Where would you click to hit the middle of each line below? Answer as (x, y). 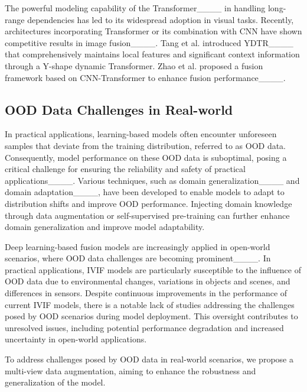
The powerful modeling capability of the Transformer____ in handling (135, 8)
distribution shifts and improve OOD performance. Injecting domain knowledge (148, 203)
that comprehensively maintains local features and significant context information (152, 54)
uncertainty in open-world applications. (76, 339)
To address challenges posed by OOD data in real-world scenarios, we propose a (149, 359)
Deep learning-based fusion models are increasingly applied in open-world (138, 246)
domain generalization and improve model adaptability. (105, 227)
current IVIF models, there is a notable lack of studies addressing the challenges (150, 304)
